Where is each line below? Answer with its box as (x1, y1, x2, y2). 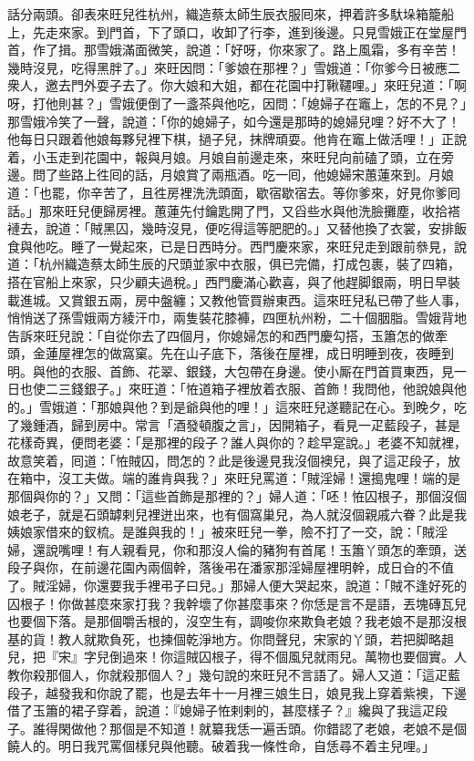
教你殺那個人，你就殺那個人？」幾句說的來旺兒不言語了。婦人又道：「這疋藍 (7, 664, 460, 684)
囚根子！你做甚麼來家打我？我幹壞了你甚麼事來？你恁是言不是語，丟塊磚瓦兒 (7, 593, 467, 612)
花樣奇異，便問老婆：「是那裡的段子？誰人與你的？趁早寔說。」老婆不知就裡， (7, 433, 467, 452)
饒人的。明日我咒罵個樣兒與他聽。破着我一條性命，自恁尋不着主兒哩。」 (7, 736, 435, 756)
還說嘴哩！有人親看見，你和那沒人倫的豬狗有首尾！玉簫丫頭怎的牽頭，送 (32, 540, 467, 559)
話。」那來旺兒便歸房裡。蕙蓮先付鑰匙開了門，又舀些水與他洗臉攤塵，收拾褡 (7, 201, 460, 220)
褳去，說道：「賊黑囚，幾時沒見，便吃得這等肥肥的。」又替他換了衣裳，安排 (7, 219, 454, 238)
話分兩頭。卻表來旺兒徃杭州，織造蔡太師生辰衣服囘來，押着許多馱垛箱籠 (7, 5, 441, 23)
